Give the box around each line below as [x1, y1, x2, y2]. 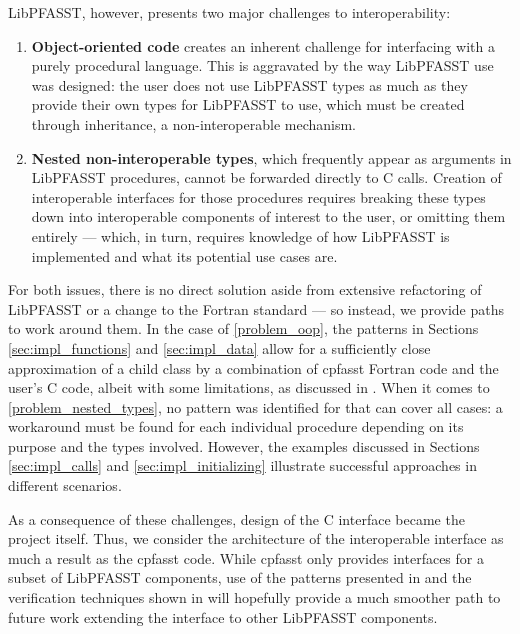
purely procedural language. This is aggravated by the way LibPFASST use [31, 55, 494, 76]
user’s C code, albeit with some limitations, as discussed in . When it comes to [8, 377, 490, 398]
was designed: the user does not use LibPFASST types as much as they [31, 74, 468, 95]
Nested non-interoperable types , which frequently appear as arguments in [31, 147, 512, 168]
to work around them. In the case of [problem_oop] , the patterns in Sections [8, 318, 479, 339]
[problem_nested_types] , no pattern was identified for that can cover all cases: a [8, 396, 503, 417]
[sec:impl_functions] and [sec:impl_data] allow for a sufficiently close [8, 337, 431, 358]
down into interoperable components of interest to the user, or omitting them [31, 206, 506, 227]
